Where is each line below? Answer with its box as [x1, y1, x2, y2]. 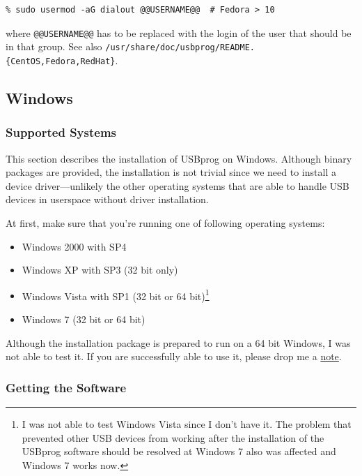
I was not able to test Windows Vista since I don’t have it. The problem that [22, 416, 352, 431]
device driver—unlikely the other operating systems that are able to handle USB [6, 178, 349, 193]
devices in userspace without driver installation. [6, 192, 209, 207]
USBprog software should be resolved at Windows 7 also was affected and [22, 444, 336, 459]
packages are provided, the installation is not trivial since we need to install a [6, 165, 336, 179]
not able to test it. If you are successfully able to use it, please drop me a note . [6, 349, 342, 364]
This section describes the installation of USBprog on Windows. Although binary [6, 151, 352, 165]
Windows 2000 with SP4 [22, 239, 127, 253]
